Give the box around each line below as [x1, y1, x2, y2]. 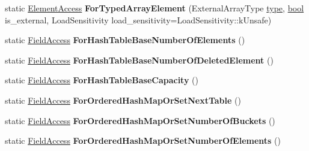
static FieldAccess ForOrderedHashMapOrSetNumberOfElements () [5, 134, 281, 147]
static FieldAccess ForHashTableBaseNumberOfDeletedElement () [5, 53, 274, 66]
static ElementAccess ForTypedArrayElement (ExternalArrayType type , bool [5, 2, 304, 14]
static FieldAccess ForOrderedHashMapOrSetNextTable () [5, 93, 241, 106]
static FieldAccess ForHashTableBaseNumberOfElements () [5, 34, 245, 46]
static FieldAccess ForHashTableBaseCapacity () [5, 74, 198, 86]
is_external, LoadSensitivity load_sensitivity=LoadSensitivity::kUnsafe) [5, 13, 272, 26]
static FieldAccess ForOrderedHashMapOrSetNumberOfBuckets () [5, 114, 275, 126]
